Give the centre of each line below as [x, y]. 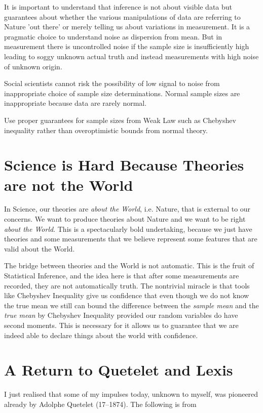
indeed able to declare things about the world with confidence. [101, 335]
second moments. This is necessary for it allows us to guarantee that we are [121, 325]
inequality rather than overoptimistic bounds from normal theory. [106, 130]
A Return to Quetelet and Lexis [119, 370]
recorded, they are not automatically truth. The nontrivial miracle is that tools [127, 285]
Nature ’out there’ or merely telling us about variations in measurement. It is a [127, 27]
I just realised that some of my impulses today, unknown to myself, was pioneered [131, 394]
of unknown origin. [33, 66]
